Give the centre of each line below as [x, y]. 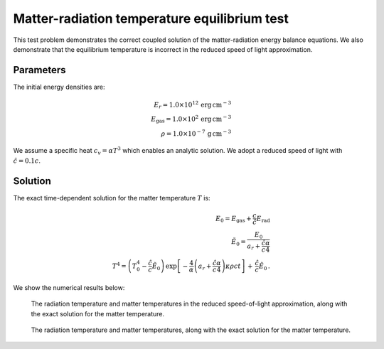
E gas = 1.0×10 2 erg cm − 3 [191, 119]
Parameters [39, 70]
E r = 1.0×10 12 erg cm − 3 [193, 105]
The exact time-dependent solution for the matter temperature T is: [112, 198]
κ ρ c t [233, 266]
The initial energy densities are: [59, 87]
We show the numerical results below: [69, 287]
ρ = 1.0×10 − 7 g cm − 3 [196, 133]
